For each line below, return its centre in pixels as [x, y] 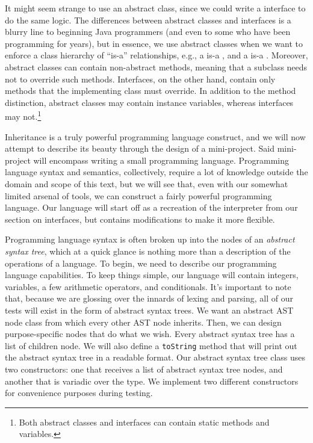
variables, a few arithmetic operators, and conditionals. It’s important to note [148, 286]
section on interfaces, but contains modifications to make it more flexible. [140, 219]
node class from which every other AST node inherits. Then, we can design [143, 322]
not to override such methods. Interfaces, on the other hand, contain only [140, 79]
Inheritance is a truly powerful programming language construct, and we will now [155, 136]
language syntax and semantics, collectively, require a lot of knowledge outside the [156, 172]
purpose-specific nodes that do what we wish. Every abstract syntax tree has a [150, 334]
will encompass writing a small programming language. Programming [161, 160]
